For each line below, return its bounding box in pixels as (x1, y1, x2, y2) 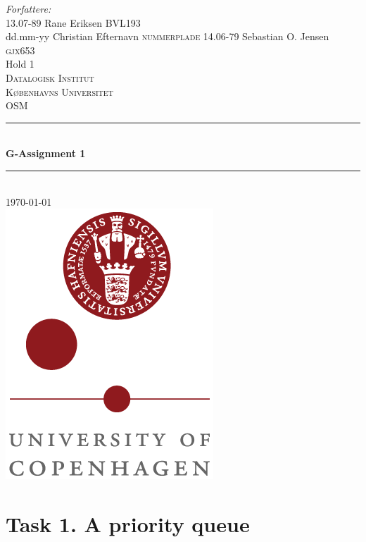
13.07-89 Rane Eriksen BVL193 (6, 15, 141, 30)
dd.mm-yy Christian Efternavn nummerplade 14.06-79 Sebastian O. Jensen (6, 29, 329, 44)
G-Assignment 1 (6, 146, 86, 161)
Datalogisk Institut (6, 70, 94, 85)
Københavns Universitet (6, 84, 113, 99)
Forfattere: (6, 1, 51, 16)
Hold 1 (6, 56, 34, 71)
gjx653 (6, 42, 35, 57)
